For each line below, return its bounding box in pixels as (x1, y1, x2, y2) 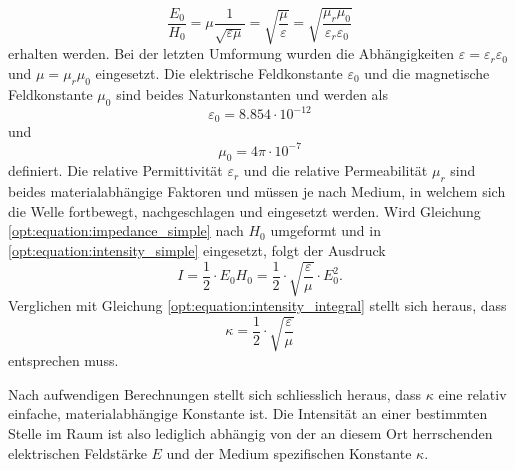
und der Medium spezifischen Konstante (166, 442, 412, 463)
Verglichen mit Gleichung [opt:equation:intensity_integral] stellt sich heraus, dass (8, 295, 507, 316)
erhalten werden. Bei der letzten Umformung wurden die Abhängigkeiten (8, 43, 455, 64)
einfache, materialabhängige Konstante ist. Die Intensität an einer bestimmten (8, 403, 488, 424)
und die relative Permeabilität (243, 160, 428, 181)
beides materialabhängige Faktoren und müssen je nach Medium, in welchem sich (8, 181, 506, 202)
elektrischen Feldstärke (8, 442, 147, 463)
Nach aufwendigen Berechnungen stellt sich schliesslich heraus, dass (8, 383, 422, 404)
